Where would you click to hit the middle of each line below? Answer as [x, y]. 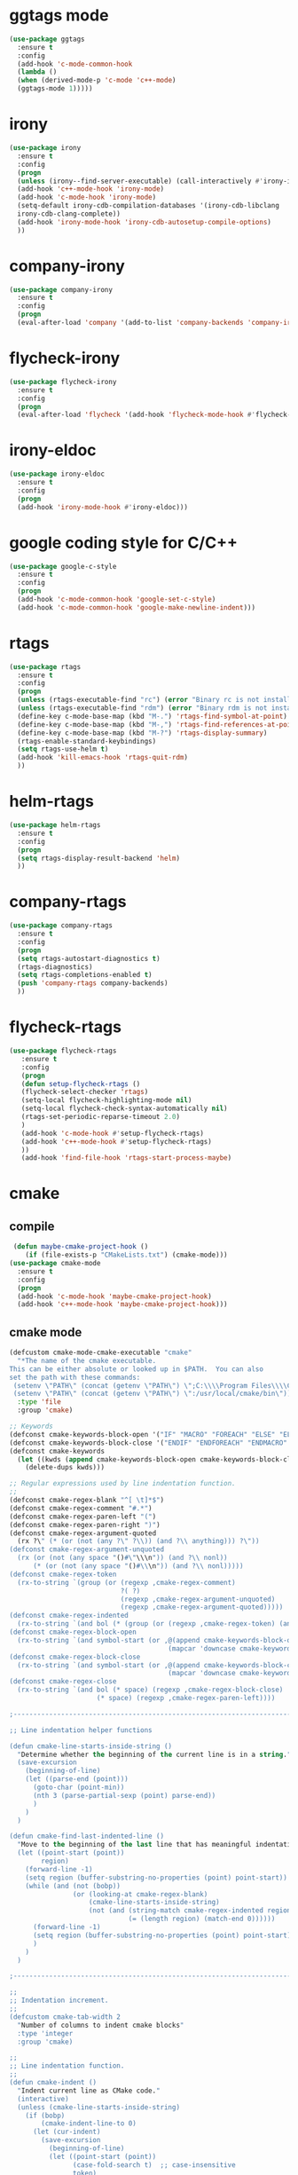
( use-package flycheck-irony [63, 382]
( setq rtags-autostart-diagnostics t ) [89, 958]
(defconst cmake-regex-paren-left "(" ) [83, 1517]
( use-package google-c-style [63, 566]
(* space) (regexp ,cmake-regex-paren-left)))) [186, 1698]
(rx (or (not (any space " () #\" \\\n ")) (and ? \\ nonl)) [122, 1558]
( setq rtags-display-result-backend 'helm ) [98, 858]
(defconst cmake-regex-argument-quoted [83, 1533]
